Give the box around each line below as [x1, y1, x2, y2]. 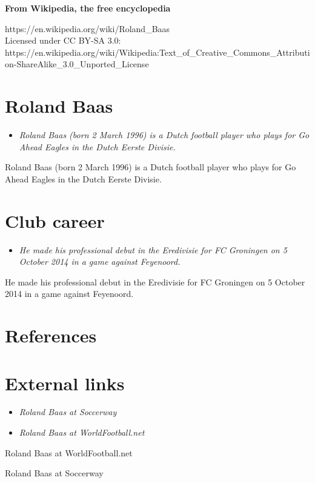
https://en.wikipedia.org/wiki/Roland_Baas [5, 22, 170, 35]
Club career [5, 208, 105, 233]
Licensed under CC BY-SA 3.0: [5, 34, 121, 47]
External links [5, 370, 125, 395]
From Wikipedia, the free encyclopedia [5, 2, 171, 14]
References [5, 323, 97, 348]
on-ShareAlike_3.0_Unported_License [5, 58, 149, 70]
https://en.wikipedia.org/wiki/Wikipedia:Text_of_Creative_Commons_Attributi [5, 45, 310, 58]
